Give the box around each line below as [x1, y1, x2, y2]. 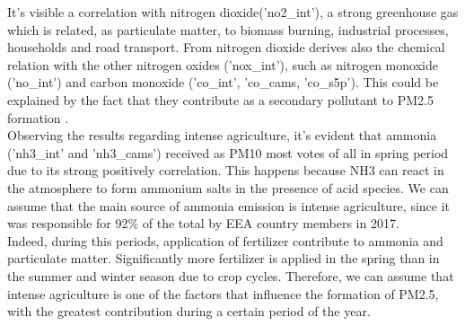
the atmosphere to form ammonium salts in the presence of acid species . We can [7, 178, 449, 197]
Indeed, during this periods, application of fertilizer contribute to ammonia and [7, 231, 443, 250]
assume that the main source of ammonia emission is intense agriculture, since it [7, 196, 451, 215]
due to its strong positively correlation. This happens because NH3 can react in [7, 161, 444, 180]
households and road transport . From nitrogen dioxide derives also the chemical [7, 38, 445, 57]
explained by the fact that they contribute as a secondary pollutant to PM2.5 [7, 90, 434, 109]
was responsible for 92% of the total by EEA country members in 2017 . [7, 214, 399, 233]
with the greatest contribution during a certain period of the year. [7, 302, 371, 321]
